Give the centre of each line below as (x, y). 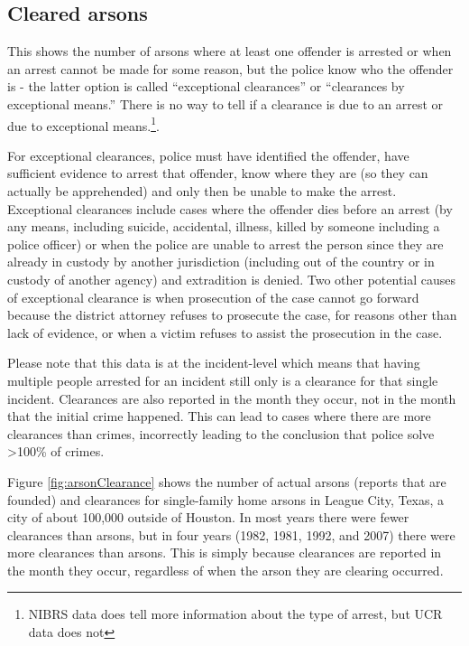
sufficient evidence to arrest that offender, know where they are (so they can (218, 173)
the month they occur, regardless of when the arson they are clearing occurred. (225, 570)
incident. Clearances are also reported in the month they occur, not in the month (232, 398)
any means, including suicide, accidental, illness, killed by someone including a (224, 226)
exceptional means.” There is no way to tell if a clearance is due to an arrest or (225, 103)
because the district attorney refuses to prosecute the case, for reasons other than (232, 315)
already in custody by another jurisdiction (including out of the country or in (221, 262)
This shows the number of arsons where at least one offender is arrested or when (230, 51)
